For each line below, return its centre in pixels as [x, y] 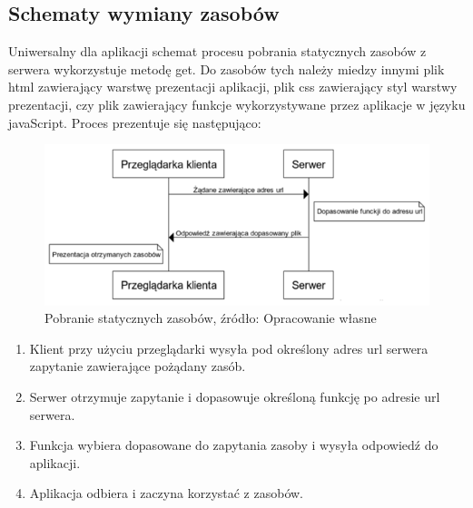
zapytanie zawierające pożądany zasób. [138, 366]
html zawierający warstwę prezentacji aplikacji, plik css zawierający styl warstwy [233, 87]
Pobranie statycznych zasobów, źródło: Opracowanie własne [211, 318]
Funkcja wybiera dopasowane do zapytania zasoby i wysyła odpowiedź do [234, 445]
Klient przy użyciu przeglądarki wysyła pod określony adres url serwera [229, 348]
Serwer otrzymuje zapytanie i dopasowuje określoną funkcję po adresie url [235, 397]
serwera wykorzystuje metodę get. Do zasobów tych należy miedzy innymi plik [227, 68]
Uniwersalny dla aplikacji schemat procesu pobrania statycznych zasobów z [217, 51]
